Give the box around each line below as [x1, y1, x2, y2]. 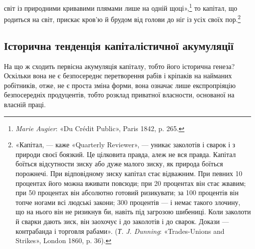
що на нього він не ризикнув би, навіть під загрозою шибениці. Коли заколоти [15, 206, 251, 217]
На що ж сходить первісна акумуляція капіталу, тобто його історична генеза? [4, 61, 235, 71]
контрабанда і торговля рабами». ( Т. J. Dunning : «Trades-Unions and [15, 226, 225, 236]
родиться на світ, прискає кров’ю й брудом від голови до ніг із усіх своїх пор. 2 [4, 13, 241, 24]
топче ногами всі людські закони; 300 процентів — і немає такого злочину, [15, 197, 240, 207]
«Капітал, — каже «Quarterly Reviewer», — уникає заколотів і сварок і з [15, 139, 235, 150]
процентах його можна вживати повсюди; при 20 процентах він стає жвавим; [15, 178, 246, 188]
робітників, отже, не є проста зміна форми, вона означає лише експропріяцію [4, 80, 236, 90]
